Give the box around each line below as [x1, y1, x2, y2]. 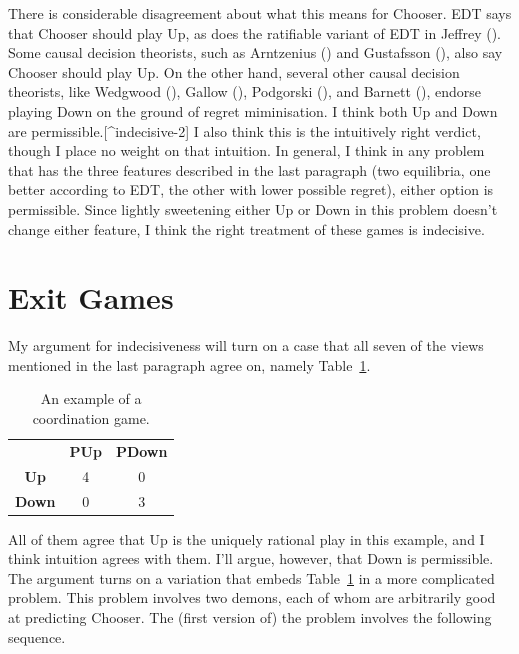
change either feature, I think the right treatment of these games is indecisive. [8, 218, 485, 239]
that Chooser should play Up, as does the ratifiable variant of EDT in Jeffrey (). [8, 22, 502, 43]
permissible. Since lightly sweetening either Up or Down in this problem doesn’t [8, 198, 498, 219]
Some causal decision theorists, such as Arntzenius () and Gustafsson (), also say [8, 42, 503, 63]
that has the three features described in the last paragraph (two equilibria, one [8, 159, 491, 180]
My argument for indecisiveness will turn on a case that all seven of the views [8, 335, 484, 356]
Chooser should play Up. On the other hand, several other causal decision [8, 61, 460, 82]
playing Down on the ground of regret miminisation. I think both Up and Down [8, 100, 498, 121]
